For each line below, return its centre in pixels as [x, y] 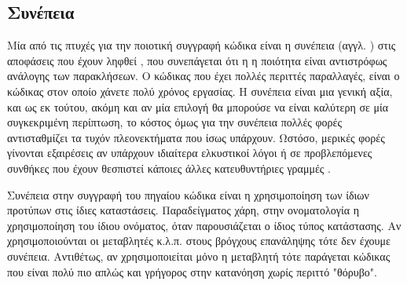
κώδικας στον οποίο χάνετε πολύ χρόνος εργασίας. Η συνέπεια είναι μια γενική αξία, [200, 91]
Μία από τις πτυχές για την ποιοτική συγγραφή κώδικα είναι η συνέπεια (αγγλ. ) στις [202, 45]
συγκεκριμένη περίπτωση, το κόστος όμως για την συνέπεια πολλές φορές [174, 122]
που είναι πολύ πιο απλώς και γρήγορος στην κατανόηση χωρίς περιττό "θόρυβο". [192, 271]
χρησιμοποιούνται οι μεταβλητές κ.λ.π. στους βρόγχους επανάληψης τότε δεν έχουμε [199, 241]
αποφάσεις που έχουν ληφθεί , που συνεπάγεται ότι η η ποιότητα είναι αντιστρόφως [197, 60]
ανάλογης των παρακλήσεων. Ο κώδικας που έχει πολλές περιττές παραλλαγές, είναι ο [203, 76]
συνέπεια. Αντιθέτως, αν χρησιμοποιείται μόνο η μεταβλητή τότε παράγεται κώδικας [199, 256]
